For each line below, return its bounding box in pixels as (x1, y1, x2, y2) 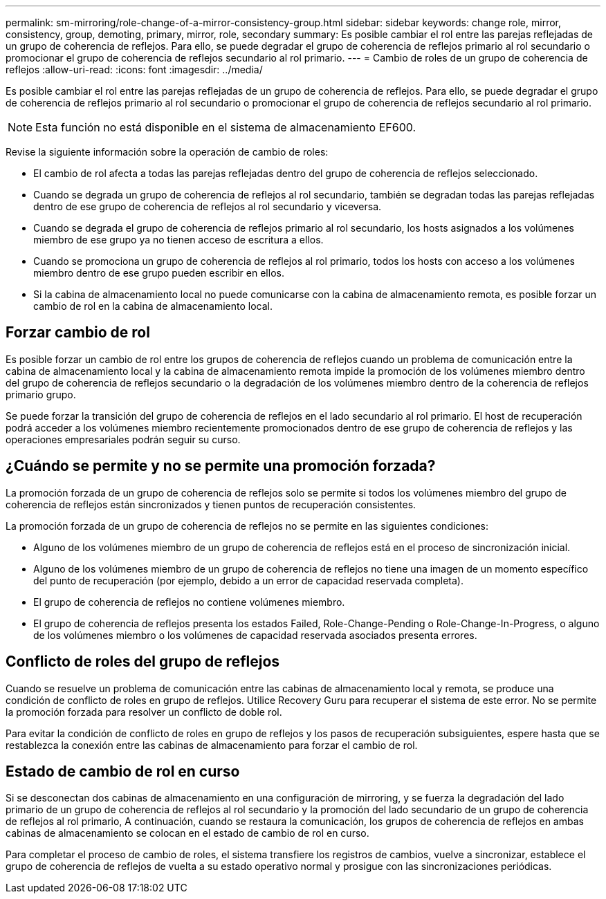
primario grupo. (6, 388, 76, 400)
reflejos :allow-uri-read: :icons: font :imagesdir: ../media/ (6, 64, 263, 75)
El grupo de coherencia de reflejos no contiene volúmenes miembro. (33, 595, 345, 608)
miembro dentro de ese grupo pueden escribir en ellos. (33, 267, 284, 279)
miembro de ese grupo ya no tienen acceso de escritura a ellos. (33, 234, 324, 245)
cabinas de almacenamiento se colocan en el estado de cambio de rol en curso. (6, 827, 369, 840)
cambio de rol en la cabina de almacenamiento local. (33, 300, 273, 312)
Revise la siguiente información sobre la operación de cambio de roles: (6, 146, 329, 158)
